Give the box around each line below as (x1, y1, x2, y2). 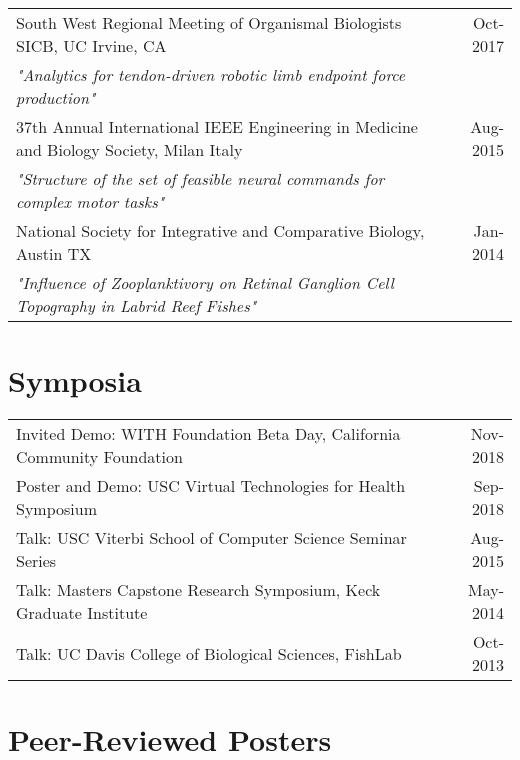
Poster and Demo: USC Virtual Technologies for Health (16, 474, 406, 498)
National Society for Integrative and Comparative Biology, (16, 219, 425, 242)
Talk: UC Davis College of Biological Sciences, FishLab (16, 641, 402, 665)
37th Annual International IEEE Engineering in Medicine (16, 115, 418, 138)
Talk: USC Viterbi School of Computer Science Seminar (16, 526, 407, 550)
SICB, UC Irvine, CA (16, 34, 167, 57)
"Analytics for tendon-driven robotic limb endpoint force (16, 63, 406, 86)
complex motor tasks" (16, 190, 165, 213)
